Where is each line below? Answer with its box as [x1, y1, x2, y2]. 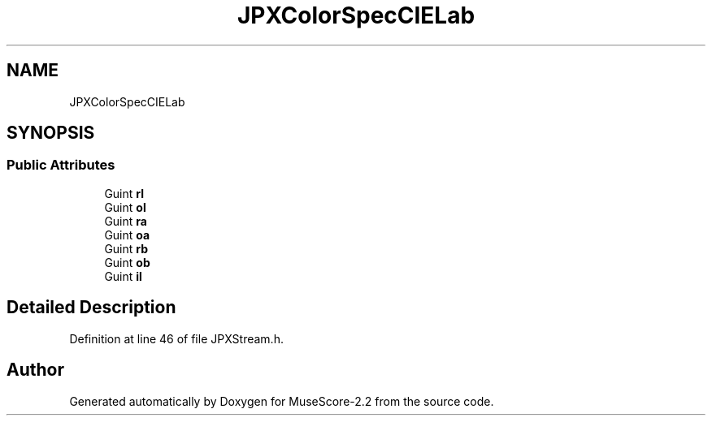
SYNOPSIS [7, 123, 95, 144]
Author [7, 360, 64, 381]
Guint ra [104, 213, 147, 228]
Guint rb [104, 241, 149, 256]
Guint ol [104, 200, 146, 214]
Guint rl [104, 186, 145, 200]
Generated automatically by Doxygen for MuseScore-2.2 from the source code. [69, 394, 494, 408]
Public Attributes [7, 157, 115, 174]
